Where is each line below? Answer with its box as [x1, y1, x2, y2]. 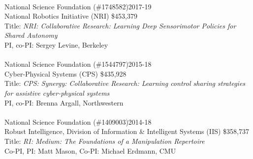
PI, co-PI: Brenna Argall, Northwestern [4, 97, 124, 107]
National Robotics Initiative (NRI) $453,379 [4, 11, 137, 21]
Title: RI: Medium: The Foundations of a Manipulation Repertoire [4, 135, 205, 146]
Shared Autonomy [4, 30, 58, 40]
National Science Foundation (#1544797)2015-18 [4, 59, 152, 69]
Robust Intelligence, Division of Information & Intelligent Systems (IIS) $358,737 [4, 126, 249, 136]
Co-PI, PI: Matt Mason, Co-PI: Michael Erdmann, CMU [4, 145, 176, 156]
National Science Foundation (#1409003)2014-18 [4, 116, 152, 127]
